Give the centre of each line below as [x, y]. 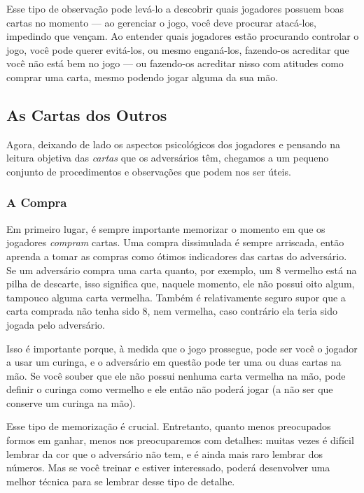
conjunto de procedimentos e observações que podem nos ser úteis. [149, 171]
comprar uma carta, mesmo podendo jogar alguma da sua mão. [142, 77]
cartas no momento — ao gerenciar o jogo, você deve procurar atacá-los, [161, 22]
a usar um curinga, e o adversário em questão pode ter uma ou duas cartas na [174, 362]
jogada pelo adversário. [56, 324]
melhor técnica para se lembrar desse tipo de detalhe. [121, 481]
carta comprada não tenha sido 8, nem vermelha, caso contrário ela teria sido [172, 311]
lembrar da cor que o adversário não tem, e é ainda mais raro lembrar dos [165, 453]
